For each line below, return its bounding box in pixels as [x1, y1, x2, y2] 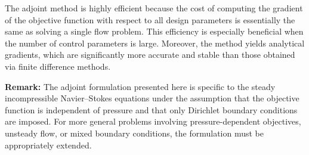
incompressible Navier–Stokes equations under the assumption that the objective [5, 92, 299, 104]
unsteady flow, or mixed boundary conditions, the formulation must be [5, 126, 264, 139]
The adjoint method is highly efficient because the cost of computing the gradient [5, 2, 303, 14]
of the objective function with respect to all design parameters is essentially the [5, 13, 295, 26]
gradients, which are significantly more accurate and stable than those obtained [5, 48, 295, 61]
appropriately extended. [5, 138, 92, 151]
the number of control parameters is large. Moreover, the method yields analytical [5, 36, 305, 49]
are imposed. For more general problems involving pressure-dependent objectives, [5, 115, 301, 128]
